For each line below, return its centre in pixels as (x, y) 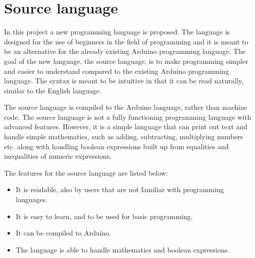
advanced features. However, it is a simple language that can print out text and (126, 127)
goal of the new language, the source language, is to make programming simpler (126, 61)
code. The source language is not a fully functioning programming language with (128, 117)
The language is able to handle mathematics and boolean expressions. (122, 249)
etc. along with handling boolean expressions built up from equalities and (116, 146)
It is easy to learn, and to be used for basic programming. (104, 216)
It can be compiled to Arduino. (63, 233)
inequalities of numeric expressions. (58, 156)
